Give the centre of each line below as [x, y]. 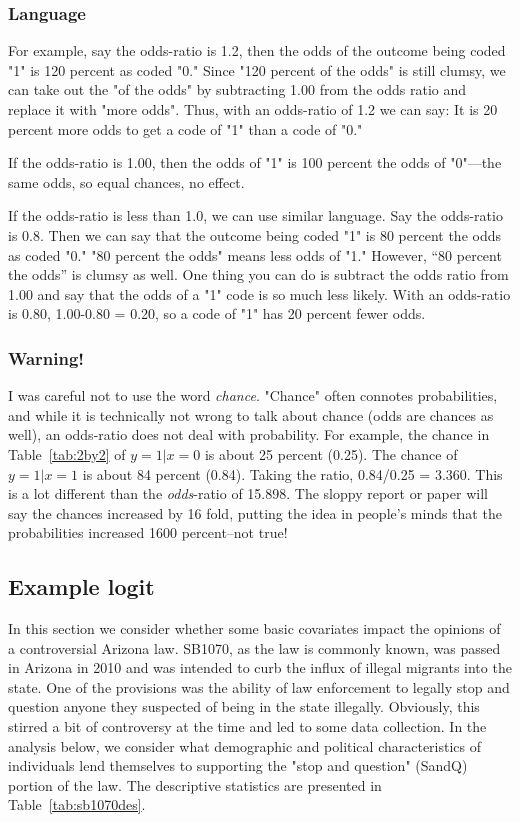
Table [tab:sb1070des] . [77, 804]
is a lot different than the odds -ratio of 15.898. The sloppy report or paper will [248, 493]
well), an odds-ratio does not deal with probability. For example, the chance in [249, 434]
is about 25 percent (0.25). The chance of [331, 453]
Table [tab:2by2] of [67, 453]
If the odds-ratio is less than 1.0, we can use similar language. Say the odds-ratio [255, 215]
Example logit [81, 586]
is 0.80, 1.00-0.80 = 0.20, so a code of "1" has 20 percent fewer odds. [217, 313]
